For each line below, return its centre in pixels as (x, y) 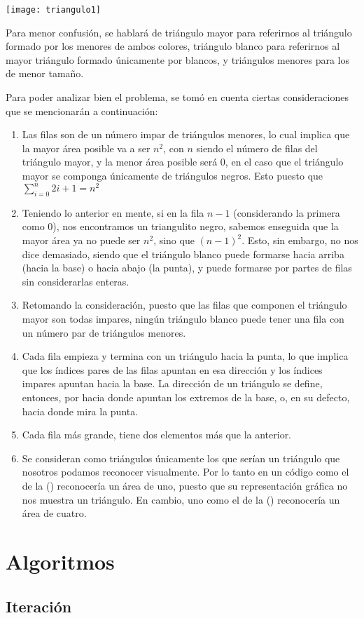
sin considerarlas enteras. (76, 281)
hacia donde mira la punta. (80, 411)
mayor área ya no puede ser (81, 240)
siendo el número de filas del (257, 148)
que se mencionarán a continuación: (82, 110)
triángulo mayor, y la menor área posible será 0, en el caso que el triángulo (183, 162)
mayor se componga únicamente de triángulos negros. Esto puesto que (173, 175)
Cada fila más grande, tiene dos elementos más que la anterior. (157, 435)
